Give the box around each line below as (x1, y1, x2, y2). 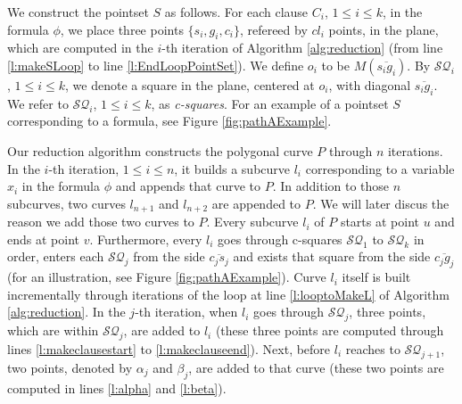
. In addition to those (272, 177, 390, 195)
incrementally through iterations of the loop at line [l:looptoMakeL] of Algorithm (7, 284, 450, 303)
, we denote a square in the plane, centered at (65, 75, 315, 94)
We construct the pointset (7, 3, 149, 21)
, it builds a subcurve (174, 159, 291, 177)
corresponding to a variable (305, 159, 455, 177)
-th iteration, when (135, 302, 238, 321)
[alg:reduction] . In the (7, 302, 126, 321)
